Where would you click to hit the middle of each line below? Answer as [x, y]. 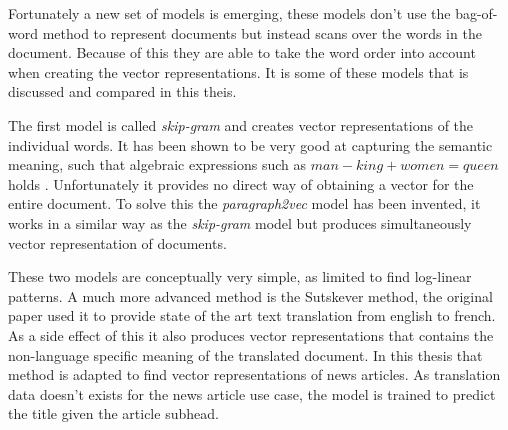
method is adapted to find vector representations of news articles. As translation [254, 374]
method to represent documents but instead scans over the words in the [262, 32]
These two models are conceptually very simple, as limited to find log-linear [240, 276]
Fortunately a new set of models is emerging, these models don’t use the [229, 13]
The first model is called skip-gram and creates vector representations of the [241, 124]
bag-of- [476, 13]
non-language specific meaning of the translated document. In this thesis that [245, 354]
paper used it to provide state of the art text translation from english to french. [252, 315]
